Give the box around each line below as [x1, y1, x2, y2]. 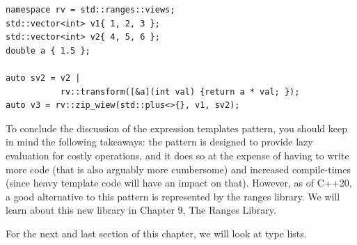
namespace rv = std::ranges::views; [6, 5, 175, 15]
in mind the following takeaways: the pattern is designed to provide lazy [6, 134, 313, 149]
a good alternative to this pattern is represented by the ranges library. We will [6, 189, 340, 203]
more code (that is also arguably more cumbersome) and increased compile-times [6, 161, 351, 176]
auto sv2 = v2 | [6, 72, 81, 83]
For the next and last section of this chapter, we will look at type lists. [6, 226, 307, 240]
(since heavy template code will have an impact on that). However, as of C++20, [6, 175, 352, 190]
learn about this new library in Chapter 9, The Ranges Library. [6, 203, 276, 217]
